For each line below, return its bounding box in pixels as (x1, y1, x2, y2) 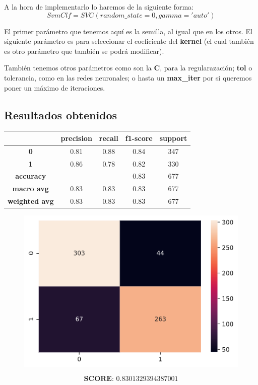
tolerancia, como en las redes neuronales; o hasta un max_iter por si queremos (4, 72, 252, 83)
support (159, 132, 187, 143)
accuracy (15, 171, 46, 181)
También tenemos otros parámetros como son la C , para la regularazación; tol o (4, 62, 252, 73)
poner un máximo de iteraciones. (4, 82, 105, 93)
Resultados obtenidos (4, 107, 117, 122)
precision (60, 132, 92, 143)
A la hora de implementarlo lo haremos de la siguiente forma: (4, 2, 193, 12)
